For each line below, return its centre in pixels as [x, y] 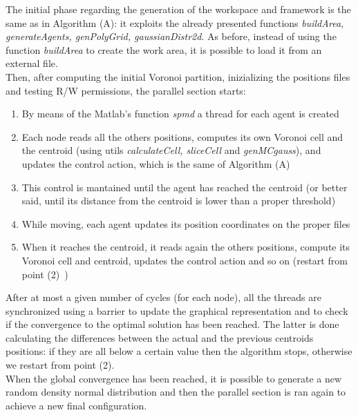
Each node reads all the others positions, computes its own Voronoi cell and [182, 136]
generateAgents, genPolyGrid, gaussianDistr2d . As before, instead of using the [171, 36]
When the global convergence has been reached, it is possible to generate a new [174, 378]
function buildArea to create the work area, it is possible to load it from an [164, 49]
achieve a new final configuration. [76, 405]
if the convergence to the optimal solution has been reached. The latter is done [172, 324]
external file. [32, 63]
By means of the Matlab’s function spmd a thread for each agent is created [180, 114]
